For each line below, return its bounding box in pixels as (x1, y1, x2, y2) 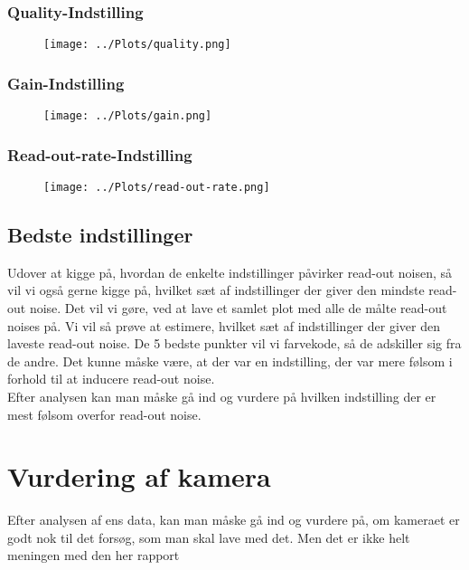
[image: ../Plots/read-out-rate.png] (43, 180, 270, 194)
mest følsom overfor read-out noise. (7, 404, 202, 423)
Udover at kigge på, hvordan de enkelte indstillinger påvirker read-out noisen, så (7, 262, 453, 281)
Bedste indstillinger (7, 221, 193, 249)
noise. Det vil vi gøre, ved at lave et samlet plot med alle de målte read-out (29, 299, 447, 318)
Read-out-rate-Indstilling (7, 143, 192, 166)
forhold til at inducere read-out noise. (7, 369, 215, 388)
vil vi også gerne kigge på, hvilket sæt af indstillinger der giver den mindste (7, 280, 425, 299)
